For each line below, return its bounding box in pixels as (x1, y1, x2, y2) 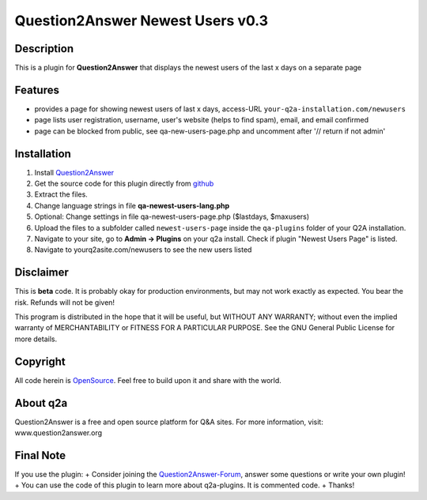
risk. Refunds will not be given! (14, 297, 115, 307)
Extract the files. (34, 190, 89, 199)
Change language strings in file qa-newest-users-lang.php (34, 201, 230, 210)
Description (14, 42, 74, 55)
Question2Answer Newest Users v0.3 (14, 12, 269, 29)
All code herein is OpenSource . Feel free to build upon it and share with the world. (14, 375, 282, 385)
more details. (14, 334, 58, 344)
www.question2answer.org (14, 428, 103, 438)
